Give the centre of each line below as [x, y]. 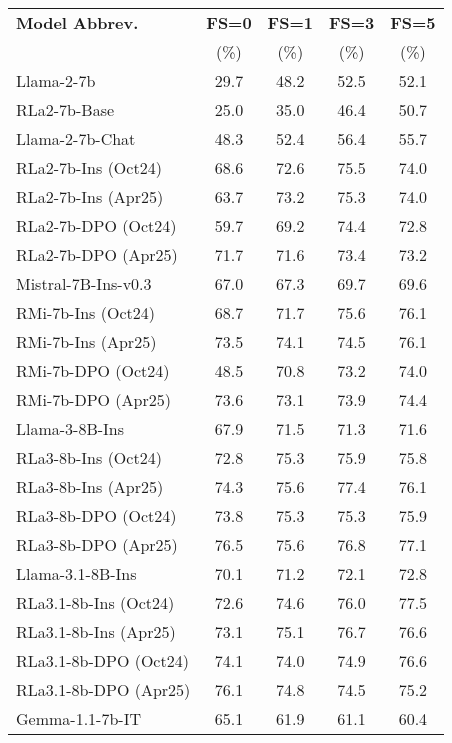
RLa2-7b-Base [65, 109]
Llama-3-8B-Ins [70, 428]
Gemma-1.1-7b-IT [78, 718]
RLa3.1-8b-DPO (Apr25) [103, 689]
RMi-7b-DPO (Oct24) [93, 370]
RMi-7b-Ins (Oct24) [85, 312]
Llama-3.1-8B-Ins [76, 573]
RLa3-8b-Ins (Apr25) [90, 486]
